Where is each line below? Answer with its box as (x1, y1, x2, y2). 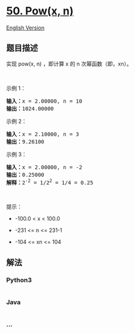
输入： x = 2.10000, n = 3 (6, 130, 79, 138)
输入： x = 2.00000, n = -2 (6, 163, 83, 171)
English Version (6, 24, 45, 31)
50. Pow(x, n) (6, 4, 74, 18)
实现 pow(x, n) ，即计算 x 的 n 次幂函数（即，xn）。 (6, 60, 132, 67)
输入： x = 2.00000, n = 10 (6, 97, 83, 105)
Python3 (6, 275, 32, 284)
